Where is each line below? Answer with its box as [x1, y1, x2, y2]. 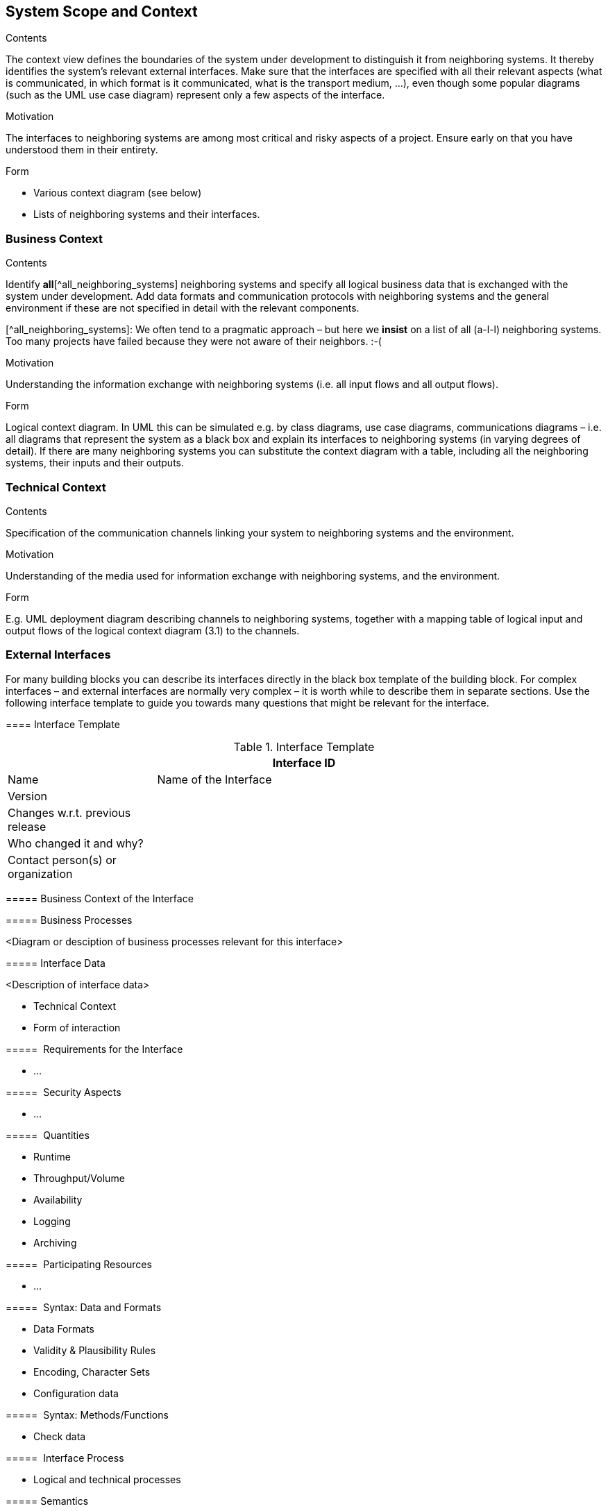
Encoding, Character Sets [33, 1365, 151, 1378]
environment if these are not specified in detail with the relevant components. [6, 302, 360, 314]
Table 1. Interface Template [233, 739, 375, 754]
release [8, 819, 47, 834]
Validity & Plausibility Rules [33, 1344, 156, 1356]
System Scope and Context [6, 3, 198, 20]
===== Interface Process [6, 1451, 124, 1464]
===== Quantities [6, 1129, 90, 1141]
